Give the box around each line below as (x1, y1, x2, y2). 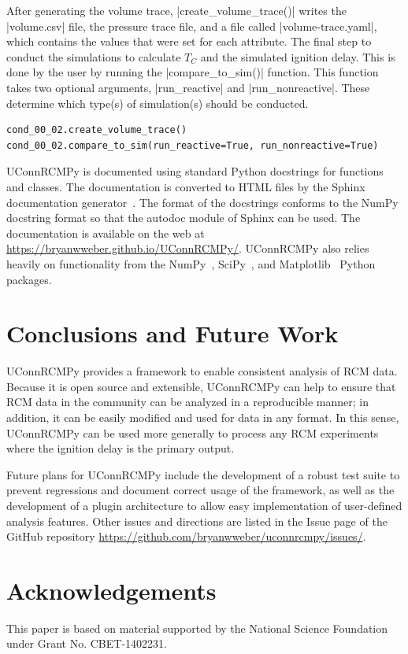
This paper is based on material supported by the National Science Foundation (6, 619, 388, 636)
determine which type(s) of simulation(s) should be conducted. (6, 94, 309, 111)
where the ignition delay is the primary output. (6, 440, 235, 456)
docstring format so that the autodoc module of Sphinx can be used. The (6, 209, 361, 226)
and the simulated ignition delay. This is (200, 48, 395, 65)
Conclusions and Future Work (6, 317, 339, 349)
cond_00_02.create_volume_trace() (6, 124, 187, 136)
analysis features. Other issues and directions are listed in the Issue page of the (6, 512, 388, 529)
